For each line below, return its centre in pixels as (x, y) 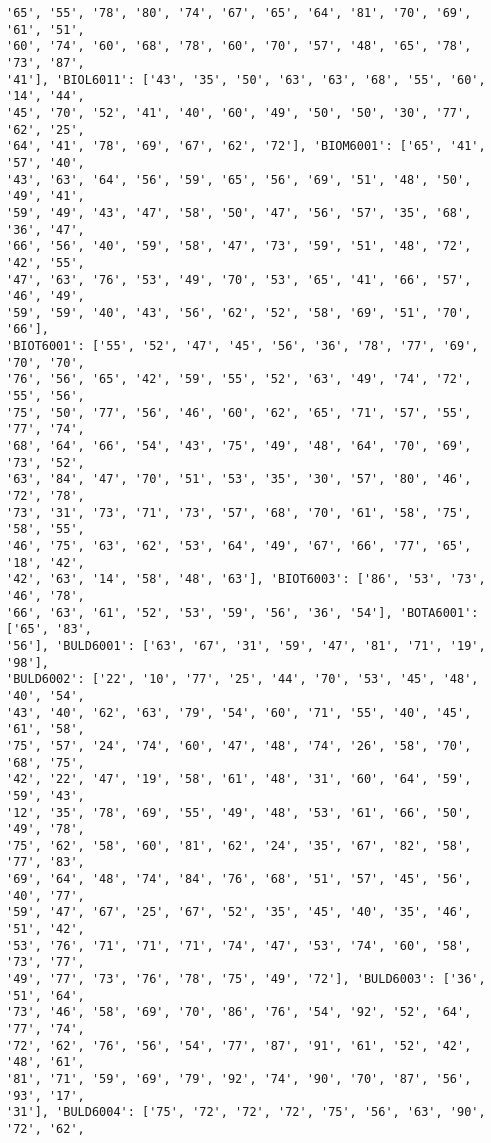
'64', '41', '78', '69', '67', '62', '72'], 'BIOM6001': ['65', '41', (246, 146)
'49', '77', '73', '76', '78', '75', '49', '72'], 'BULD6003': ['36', (246, 979)
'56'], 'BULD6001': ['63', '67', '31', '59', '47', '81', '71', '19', (246, 645)
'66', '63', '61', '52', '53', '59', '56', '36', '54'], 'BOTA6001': (242, 612)
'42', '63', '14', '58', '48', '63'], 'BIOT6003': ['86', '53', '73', (246, 579)
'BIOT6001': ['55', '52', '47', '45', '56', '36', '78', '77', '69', (242, 346)
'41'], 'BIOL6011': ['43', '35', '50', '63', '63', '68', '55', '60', (246, 79)
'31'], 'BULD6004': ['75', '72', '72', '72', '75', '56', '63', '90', (246, 1112)
